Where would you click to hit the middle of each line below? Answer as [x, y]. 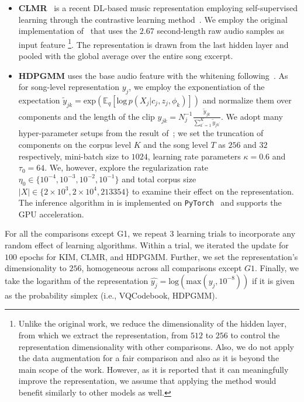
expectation [39, 100]
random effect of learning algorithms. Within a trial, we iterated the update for [147, 245]
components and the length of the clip [87, 116]
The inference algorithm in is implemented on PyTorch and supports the [150, 202]
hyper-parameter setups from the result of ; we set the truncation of [141, 133]
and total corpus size [159, 179]
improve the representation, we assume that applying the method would [147, 381]
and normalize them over [247, 100]
